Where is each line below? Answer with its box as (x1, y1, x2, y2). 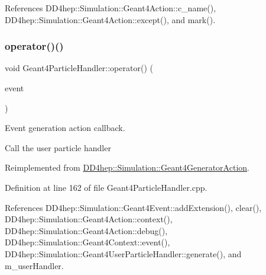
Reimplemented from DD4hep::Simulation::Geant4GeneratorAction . (5, 161, 249, 174)
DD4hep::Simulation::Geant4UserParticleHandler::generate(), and (5, 247, 242, 260)
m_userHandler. (5, 259, 64, 271)
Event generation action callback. (5, 121, 125, 134)
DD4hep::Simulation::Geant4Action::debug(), (5, 224, 168, 236)
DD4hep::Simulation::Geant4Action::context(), (5, 213, 173, 225)
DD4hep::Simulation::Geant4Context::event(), (5, 236, 170, 248)
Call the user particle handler (5, 141, 111, 154)
